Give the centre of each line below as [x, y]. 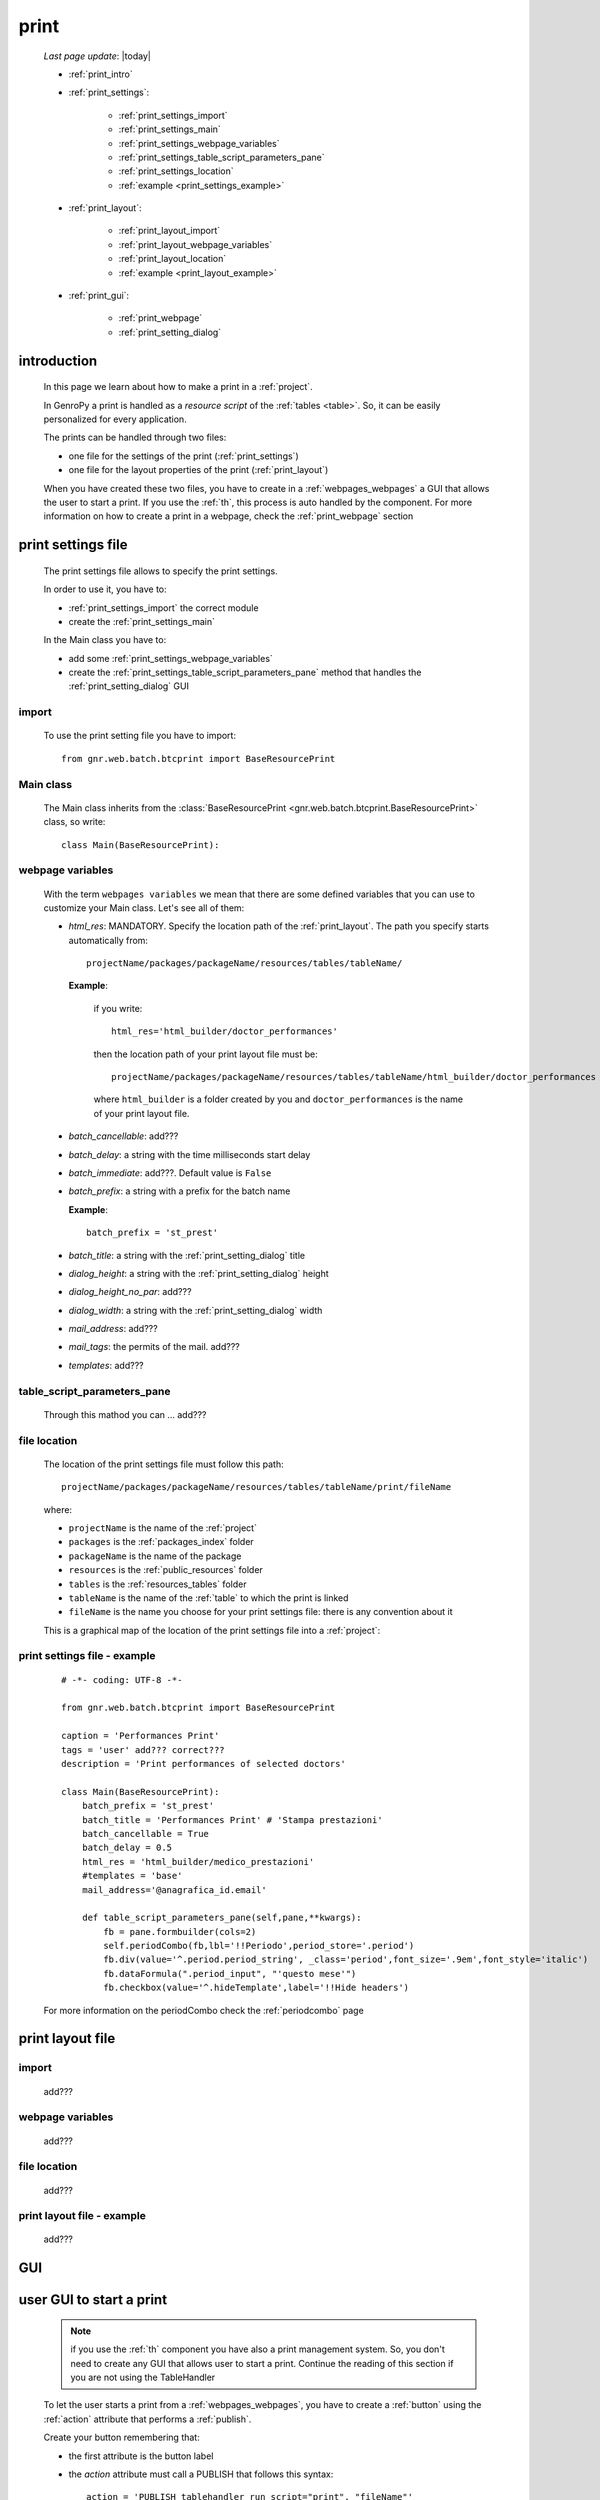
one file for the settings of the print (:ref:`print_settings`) [183, 456]
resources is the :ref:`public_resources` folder [166, 1570]
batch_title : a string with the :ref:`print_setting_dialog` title [186, 1255]
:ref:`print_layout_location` [172, 259]
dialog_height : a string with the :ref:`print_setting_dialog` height [198, 1273]
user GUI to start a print [93, 2300]
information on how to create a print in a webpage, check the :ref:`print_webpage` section [228, 516]
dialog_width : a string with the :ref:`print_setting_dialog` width [195, 1310]
